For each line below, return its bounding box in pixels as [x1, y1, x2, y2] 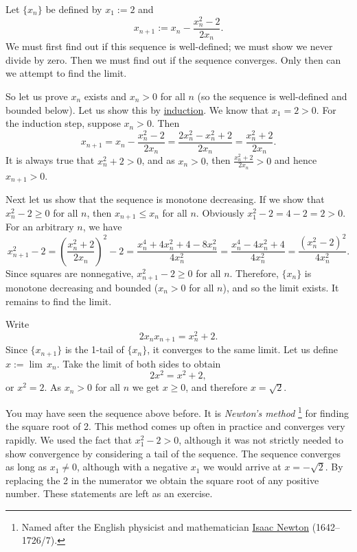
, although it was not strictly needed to [178, 432, 343, 446]
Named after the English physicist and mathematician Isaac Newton [21, 519, 310, 533]
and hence [274, 153, 317, 167]
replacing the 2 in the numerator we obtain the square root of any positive [5, 472, 319, 487]
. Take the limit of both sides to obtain [56, 356, 221, 370]
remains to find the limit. [5, 293, 112, 308]
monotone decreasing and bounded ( [5, 280, 159, 295]
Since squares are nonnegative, [5, 265, 134, 280]
